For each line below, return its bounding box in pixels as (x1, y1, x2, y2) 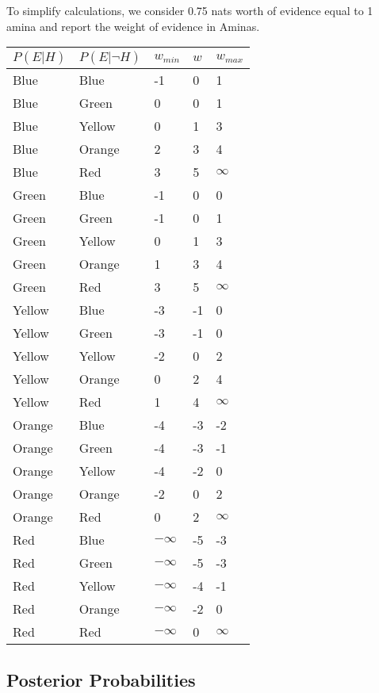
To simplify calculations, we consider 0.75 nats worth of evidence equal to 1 (6, 2, 373, 18)
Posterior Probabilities (6, 667, 196, 691)
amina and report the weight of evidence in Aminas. (6, 17, 260, 34)
